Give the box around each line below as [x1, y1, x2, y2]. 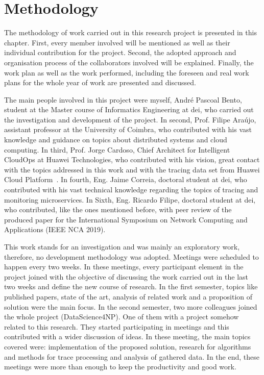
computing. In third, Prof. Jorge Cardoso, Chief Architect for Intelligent [4, 144, 230, 155]
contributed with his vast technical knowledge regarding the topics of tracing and [4, 184, 258, 195]
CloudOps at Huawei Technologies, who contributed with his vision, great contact [4, 154, 260, 165]
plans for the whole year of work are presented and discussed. [4, 77, 196, 88]
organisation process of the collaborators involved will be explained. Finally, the [4, 57, 254, 67]
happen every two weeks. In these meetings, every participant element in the [4, 261, 244, 272]
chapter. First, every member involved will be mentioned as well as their [4, 37, 230, 47]
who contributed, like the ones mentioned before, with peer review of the [4, 204, 232, 215]
